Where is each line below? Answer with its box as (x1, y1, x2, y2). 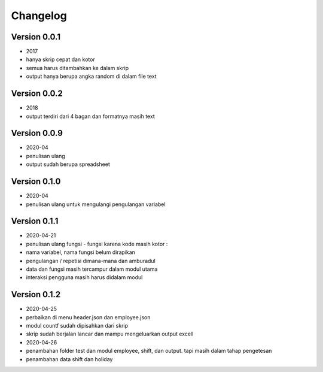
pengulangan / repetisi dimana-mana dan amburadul (26, 257, 156, 264)
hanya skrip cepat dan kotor (26, 56, 95, 63)
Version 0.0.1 (11, 32, 61, 42)
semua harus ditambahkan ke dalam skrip (26, 64, 129, 71)
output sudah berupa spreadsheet (26, 161, 111, 168)
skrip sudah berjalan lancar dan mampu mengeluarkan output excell (26, 330, 194, 338)
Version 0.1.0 (11, 177, 61, 187)
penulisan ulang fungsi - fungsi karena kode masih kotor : (26, 240, 168, 247)
